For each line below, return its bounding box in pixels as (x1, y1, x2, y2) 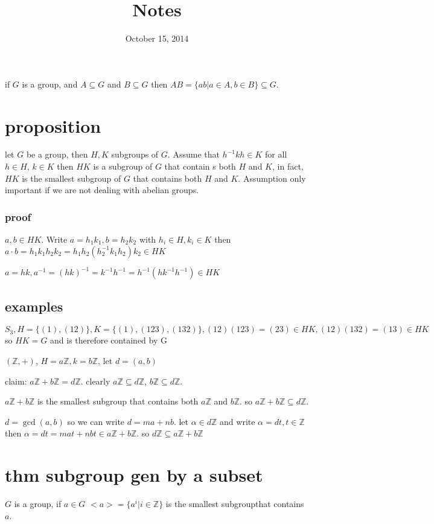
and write (220, 415, 255, 427)
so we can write (67, 415, 125, 427)
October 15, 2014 (125, 32, 189, 45)
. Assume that (167, 148, 220, 161)
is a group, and (22, 77, 78, 90)
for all (265, 148, 287, 161)
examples (5, 296, 63, 315)
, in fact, (272, 160, 304, 173)
